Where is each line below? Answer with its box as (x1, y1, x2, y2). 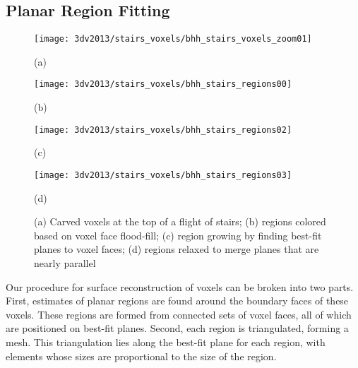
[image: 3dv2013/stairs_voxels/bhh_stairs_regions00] (34, 79, 292, 90)
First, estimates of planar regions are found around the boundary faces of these (6, 293, 349, 308)
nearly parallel (34, 255, 96, 270)
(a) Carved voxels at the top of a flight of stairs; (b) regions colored (34, 214, 326, 229)
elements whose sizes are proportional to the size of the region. (6, 348, 277, 363)
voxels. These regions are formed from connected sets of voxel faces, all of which (6, 307, 352, 321)
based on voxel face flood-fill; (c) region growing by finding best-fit (34, 227, 322, 242)
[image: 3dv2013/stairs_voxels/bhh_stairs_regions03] (34, 170, 292, 180)
